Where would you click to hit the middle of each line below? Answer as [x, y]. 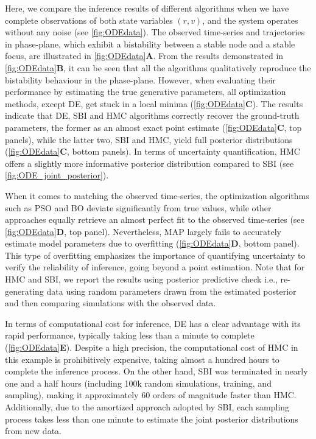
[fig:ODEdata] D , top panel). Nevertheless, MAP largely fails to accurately [143, 231]
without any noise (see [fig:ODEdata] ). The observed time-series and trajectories [155, 32]
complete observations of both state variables [89, 20]
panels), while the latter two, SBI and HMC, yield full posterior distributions [149, 139]
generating [24, 291]
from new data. [33, 431]
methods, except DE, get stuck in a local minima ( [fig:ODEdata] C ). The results [154, 103]
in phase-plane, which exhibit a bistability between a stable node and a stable [150, 44]
